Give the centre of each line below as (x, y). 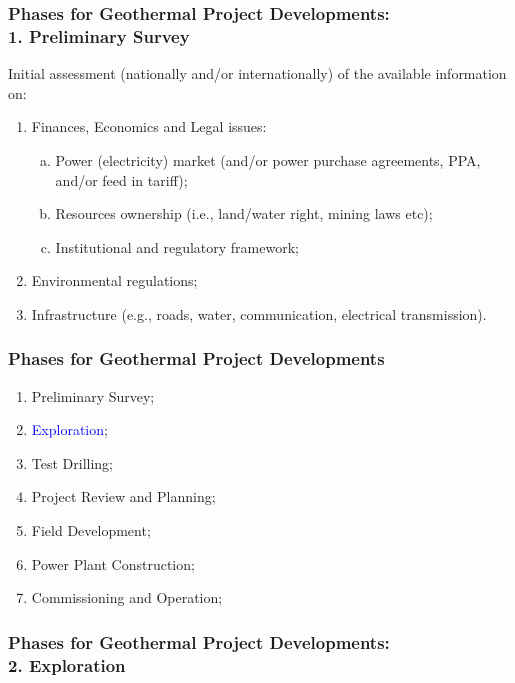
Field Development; (91, 530)
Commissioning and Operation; (127, 597)
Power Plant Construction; (113, 563)
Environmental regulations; (114, 280)
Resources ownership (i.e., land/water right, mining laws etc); (244, 213)
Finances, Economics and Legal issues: (149, 126)
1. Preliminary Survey (99, 35)
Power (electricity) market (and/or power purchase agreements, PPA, (268, 159)
